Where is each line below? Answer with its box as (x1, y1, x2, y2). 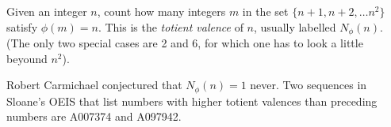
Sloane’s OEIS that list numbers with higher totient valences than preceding (6, 92, 378, 109)
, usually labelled (254, 18, 336, 35)
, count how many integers (97, 3, 226, 19)
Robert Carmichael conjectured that (6, 77, 182, 93)
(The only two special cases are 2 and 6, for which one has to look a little (6, 35, 363, 51)
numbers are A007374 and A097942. (6, 108, 182, 125)
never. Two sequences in (250, 77, 367, 93)
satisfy (6, 18, 38, 35)
